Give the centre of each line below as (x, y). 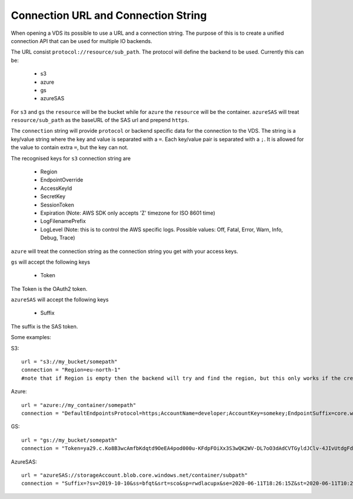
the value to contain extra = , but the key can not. (70, 147)
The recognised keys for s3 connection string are (71, 158)
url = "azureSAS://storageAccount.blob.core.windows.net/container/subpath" (135, 475)
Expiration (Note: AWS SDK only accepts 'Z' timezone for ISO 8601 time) (128, 213)
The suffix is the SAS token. (44, 326)
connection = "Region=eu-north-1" (71, 370)
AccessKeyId (56, 188)
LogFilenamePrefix (63, 221)
